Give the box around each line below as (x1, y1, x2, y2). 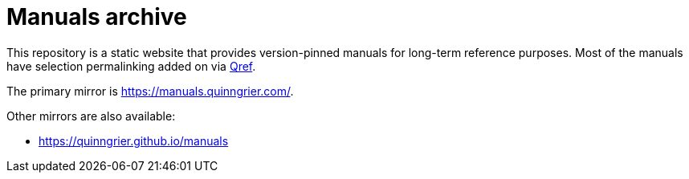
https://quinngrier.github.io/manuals (39, 133, 229, 148)
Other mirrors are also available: (6, 108, 176, 123)
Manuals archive (6, 3, 187, 31)
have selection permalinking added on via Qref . (6, 59, 256, 73)
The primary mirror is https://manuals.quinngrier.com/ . (6, 83, 294, 98)
